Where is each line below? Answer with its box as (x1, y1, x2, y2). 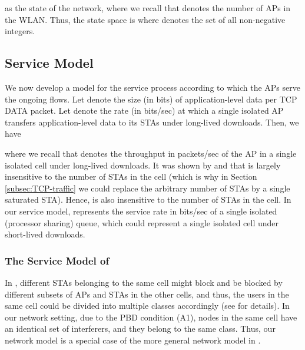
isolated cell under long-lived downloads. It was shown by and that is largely (5, 159, 281, 171)
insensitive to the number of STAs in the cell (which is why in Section (5, 170, 257, 183)
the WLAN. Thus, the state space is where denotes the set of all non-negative (5, 13, 286, 25)
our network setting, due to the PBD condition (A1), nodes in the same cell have (5, 311, 297, 323)
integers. (5, 25, 35, 37)
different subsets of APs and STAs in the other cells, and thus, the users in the (5, 288, 289, 300)
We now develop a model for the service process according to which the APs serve (5, 81, 300, 93)
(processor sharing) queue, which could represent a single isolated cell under (5, 216, 279, 229)
